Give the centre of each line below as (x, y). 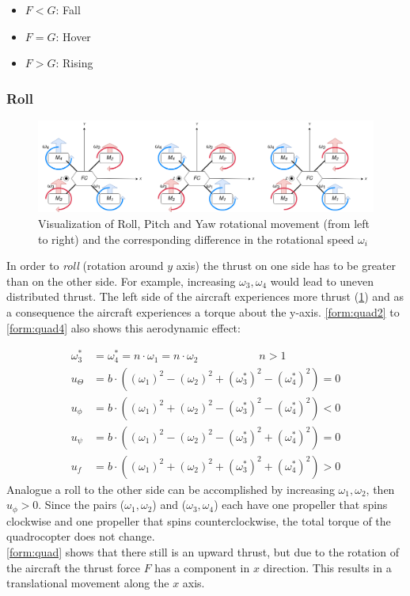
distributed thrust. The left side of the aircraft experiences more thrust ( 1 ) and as (205, 296)
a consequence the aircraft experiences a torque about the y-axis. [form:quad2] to (203, 311)
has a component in (202, 567)
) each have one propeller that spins (301, 505)
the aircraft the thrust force (74, 567)
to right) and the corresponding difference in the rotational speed (196, 239)
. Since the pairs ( (82, 505)
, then (380, 489)
